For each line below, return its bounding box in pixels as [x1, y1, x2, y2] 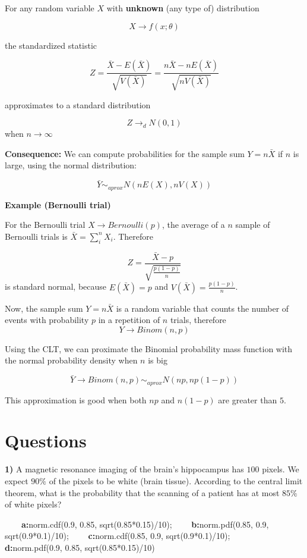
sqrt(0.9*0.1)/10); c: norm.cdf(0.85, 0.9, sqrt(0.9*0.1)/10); [5, 529, 230, 542]
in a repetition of [98, 314, 160, 326]
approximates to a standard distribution [5, 98, 151, 111]
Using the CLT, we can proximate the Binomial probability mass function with [5, 342, 293, 355]
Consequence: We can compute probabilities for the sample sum [5, 147, 245, 159]
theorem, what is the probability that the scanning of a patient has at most [5, 486, 280, 499]
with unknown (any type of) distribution [106, 2, 259, 14]
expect [5, 474, 29, 487]
